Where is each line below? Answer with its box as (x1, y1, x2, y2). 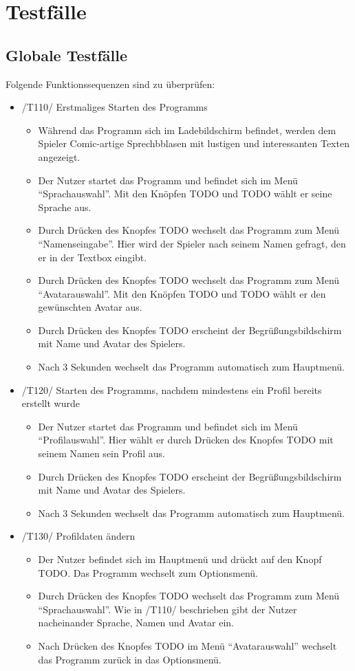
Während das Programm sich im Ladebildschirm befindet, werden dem (38, 122, 336, 137)
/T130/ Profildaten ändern (21, 529, 136, 543)
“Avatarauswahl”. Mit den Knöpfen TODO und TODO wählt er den (38, 286, 326, 300)
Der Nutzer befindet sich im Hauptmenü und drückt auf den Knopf (38, 552, 322, 566)
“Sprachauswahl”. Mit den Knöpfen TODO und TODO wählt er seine (38, 186, 332, 201)
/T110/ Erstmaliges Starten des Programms (21, 100, 208, 114)
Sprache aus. (38, 199, 92, 214)
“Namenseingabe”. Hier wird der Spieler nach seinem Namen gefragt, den (38, 236, 346, 250)
